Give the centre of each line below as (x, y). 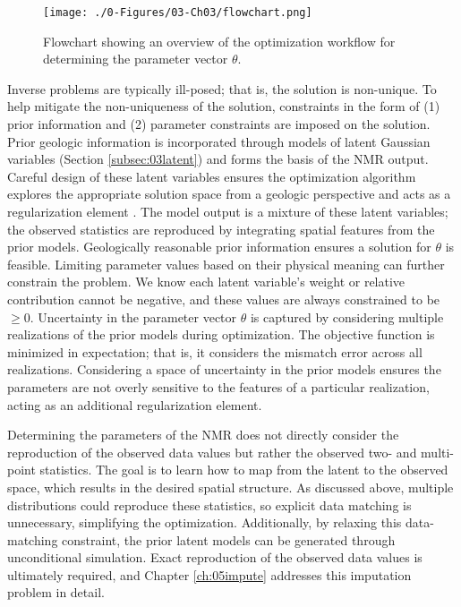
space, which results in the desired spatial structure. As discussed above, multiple (230, 487)
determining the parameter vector (136, 59)
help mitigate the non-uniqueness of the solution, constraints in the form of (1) (224, 106)
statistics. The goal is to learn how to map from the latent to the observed (244, 470)
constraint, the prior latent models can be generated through (229, 539)
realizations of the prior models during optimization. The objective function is (221, 334)
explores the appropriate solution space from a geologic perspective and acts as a (229, 194)
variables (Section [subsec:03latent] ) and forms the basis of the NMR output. (218, 159)
